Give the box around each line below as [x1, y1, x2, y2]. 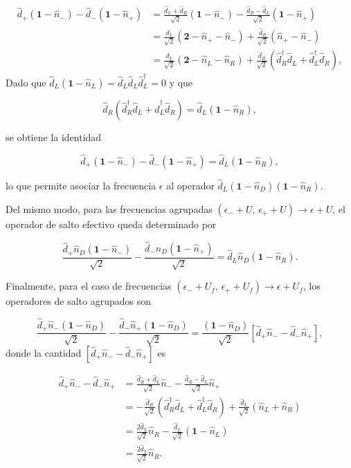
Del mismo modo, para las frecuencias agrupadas [6, 201, 213, 216]
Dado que [6, 75, 46, 89]
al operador [166, 178, 215, 192]
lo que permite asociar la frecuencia [6, 178, 156, 192]
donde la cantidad [6, 345, 82, 359]
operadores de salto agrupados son [6, 294, 152, 308]
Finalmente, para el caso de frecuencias [6, 279, 172, 293]
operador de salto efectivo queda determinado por [6, 216, 217, 231]
